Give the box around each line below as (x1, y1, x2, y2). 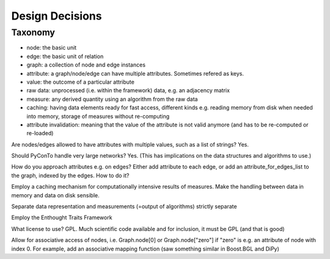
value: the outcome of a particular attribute (26, 78, 134, 86)
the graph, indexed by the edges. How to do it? (11, 172, 130, 179)
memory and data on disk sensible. (11, 191, 100, 199)
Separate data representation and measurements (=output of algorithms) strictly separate (11, 203, 238, 210)
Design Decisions (11, 9, 102, 23)
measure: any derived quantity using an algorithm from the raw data (26, 95, 198, 103)
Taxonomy (11, 27, 55, 38)
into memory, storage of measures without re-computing (26, 112, 170, 120)
